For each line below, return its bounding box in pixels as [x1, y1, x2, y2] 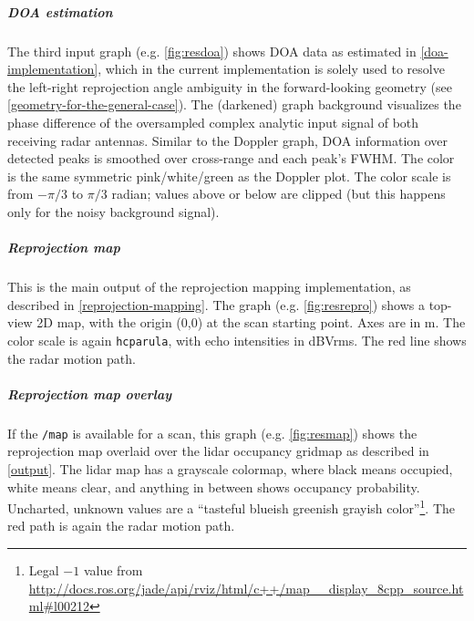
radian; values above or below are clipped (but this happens [111, 184, 446, 203]
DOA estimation [7, 2, 113, 21]
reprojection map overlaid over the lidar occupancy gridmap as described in [7, 441, 429, 461]
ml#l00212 [28, 596, 89, 616]
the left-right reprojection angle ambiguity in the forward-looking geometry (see [7, 77, 452, 96]
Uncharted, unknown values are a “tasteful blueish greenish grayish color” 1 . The [7, 496, 455, 517]
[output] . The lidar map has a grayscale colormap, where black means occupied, [7, 459, 453, 478]
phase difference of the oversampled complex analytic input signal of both [7, 112, 419, 131]
